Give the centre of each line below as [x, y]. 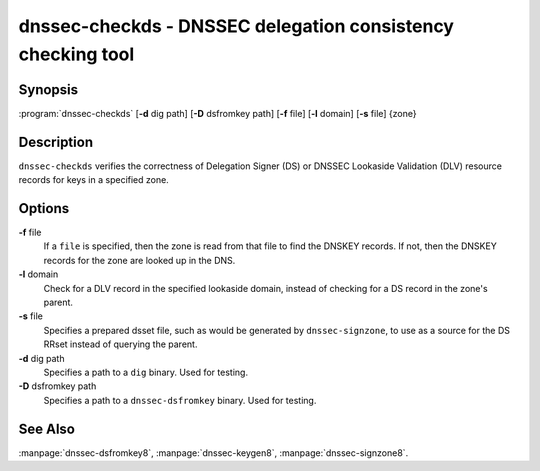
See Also [46, 428]
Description [56, 141]
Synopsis [48, 89]
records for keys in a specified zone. [93, 180]
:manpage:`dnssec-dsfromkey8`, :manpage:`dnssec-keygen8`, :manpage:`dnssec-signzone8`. [213, 452]
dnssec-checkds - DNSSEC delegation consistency [236, 26]
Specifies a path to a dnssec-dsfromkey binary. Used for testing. [180, 400]
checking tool [76, 54]
